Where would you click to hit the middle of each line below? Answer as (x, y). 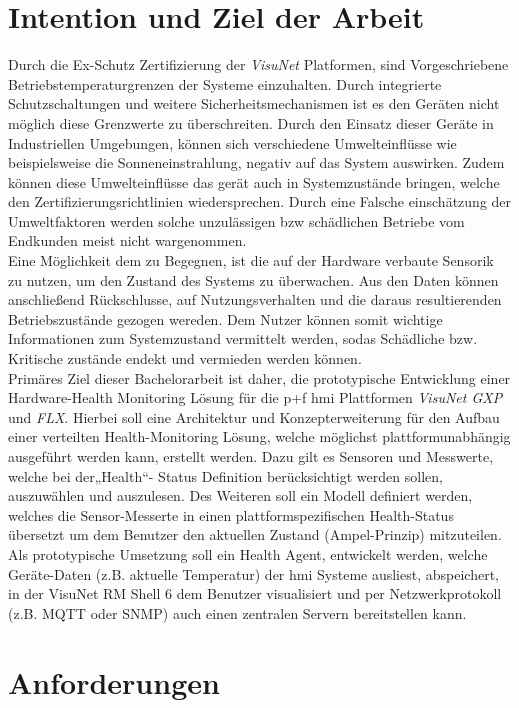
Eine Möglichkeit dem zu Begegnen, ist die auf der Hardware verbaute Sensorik (251, 260)
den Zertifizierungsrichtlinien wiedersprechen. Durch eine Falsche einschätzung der (260, 201)
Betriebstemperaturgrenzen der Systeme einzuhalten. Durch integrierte (225, 83)
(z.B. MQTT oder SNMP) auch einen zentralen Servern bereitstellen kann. (237, 612)
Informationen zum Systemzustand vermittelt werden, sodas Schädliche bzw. (243, 338)
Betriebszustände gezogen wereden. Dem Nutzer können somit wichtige (225, 318)
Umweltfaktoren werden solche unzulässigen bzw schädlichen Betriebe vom (236, 220)
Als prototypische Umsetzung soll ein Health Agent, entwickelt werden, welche (248, 553)
